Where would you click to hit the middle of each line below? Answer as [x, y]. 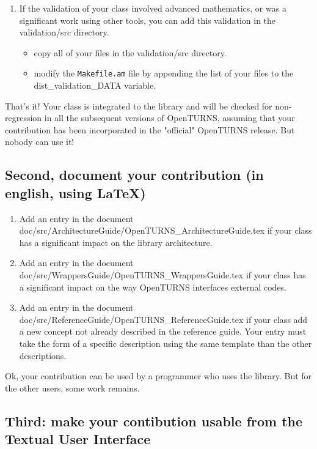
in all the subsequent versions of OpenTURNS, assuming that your [169, 118]
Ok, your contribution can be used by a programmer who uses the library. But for [158, 376]
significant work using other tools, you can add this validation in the [148, 20]
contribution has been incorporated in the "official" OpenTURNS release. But [150, 129]
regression [24, 118]
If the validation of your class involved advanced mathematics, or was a [153, 8]
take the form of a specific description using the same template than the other [166, 343]
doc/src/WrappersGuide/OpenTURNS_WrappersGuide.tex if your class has [162, 274]
